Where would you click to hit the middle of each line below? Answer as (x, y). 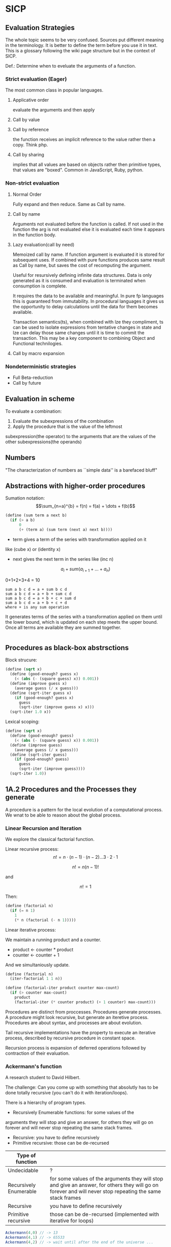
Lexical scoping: (22, 722)
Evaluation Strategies (40, 28)
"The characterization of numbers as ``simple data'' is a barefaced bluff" (81, 470)
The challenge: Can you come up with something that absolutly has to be (82, 1087)
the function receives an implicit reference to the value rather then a (84, 139)
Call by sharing (28, 155)
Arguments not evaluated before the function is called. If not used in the (88, 224)
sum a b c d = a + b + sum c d (38, 594)
